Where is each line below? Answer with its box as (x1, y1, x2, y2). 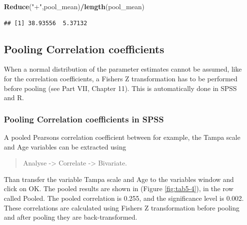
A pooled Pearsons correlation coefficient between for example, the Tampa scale (4, 132, 241, 142)
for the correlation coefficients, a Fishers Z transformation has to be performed (4, 73, 238, 83)
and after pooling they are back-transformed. (4, 212, 138, 222)
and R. (4, 92, 24, 103)
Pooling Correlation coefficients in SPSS (4, 113, 164, 125)
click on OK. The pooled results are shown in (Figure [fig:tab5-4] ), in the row (4, 183, 233, 194)
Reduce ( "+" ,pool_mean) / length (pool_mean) (4, 1, 145, 11)
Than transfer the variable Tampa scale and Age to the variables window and (4, 174, 234, 184)
